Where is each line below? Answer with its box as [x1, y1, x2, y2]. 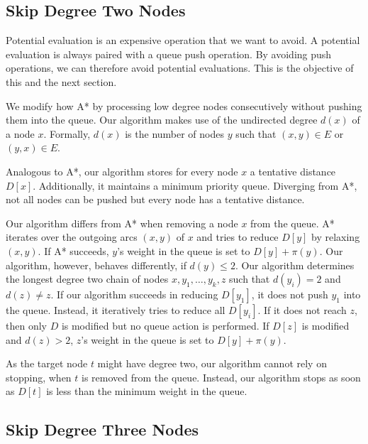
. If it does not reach [257, 303, 347, 318]
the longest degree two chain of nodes [6, 271, 169, 286]
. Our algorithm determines [235, 257, 355, 272]
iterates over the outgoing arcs [6, 229, 138, 244]
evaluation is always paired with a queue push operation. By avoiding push [6, 46, 332, 61]
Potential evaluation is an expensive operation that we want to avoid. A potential [6, 33, 360, 48]
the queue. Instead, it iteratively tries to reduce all [6, 303, 225, 318]
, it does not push [251, 287, 328, 302]
